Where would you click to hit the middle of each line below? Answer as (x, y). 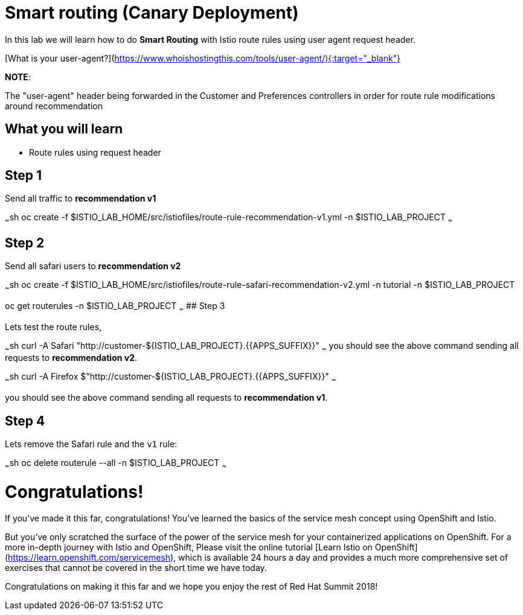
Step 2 (25, 243)
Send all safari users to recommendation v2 (93, 266)
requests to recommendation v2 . (71, 358)
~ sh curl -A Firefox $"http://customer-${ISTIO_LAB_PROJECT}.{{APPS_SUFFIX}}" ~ (171, 378)
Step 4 (25, 421)
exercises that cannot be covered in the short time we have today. (136, 568)
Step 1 (24, 176)
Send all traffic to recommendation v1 (81, 199)
